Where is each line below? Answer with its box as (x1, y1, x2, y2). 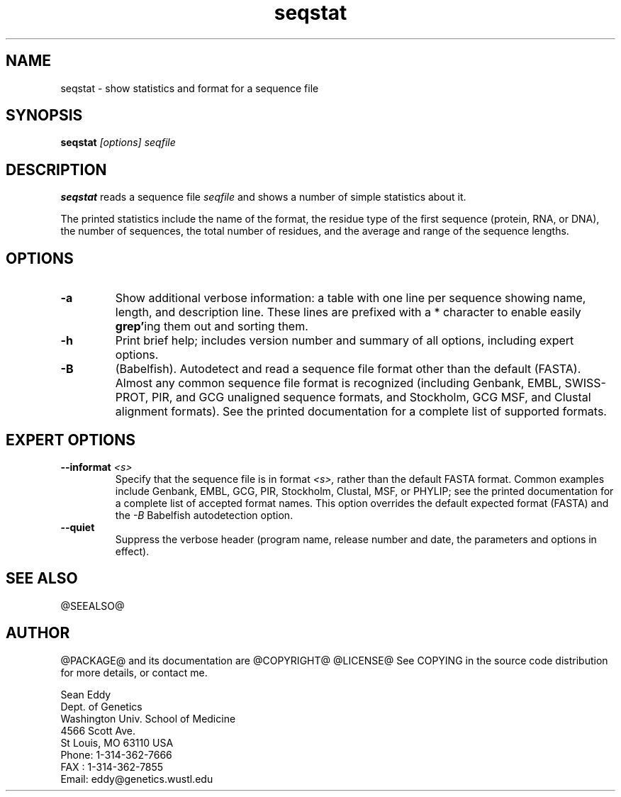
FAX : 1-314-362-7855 (60, 760, 164, 773)
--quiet (60, 520, 95, 533)
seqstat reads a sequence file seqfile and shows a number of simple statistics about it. (60, 191, 466, 204)
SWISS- (564, 376, 606, 391)
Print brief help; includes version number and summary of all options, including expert (115, 333, 574, 348)
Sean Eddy (60, 688, 111, 701)
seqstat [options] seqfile (60, 136, 176, 149)
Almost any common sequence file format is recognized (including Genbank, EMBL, (115, 376, 562, 391)
